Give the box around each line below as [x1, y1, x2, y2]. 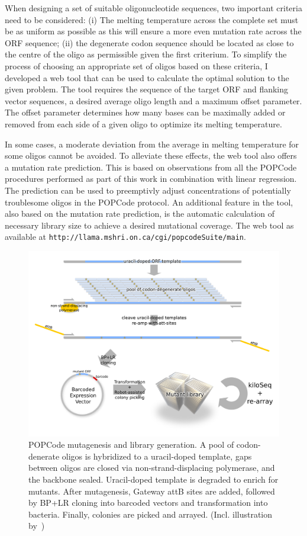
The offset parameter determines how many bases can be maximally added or [5, 106, 286, 118]
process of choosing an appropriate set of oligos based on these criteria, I [5, 59, 268, 72]
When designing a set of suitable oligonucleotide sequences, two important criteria [5, 2, 302, 14]
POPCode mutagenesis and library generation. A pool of [28, 438, 234, 451]
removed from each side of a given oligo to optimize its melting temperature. [5, 117, 282, 130]
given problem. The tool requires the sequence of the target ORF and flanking [5, 83, 289, 95]
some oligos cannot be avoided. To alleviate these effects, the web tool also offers [5, 149, 297, 162]
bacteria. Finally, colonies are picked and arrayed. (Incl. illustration [28, 508, 273, 520]
